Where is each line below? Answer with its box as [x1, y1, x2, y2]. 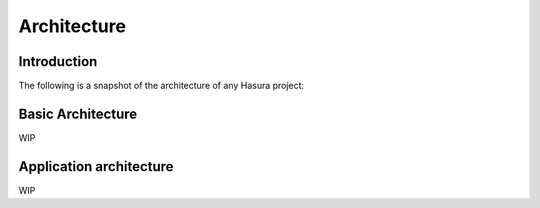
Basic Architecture [18, 105, 138, 122]
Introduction [18, 53, 98, 70]
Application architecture [18, 158, 174, 175]
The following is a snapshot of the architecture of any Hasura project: [18, 80, 305, 92]
